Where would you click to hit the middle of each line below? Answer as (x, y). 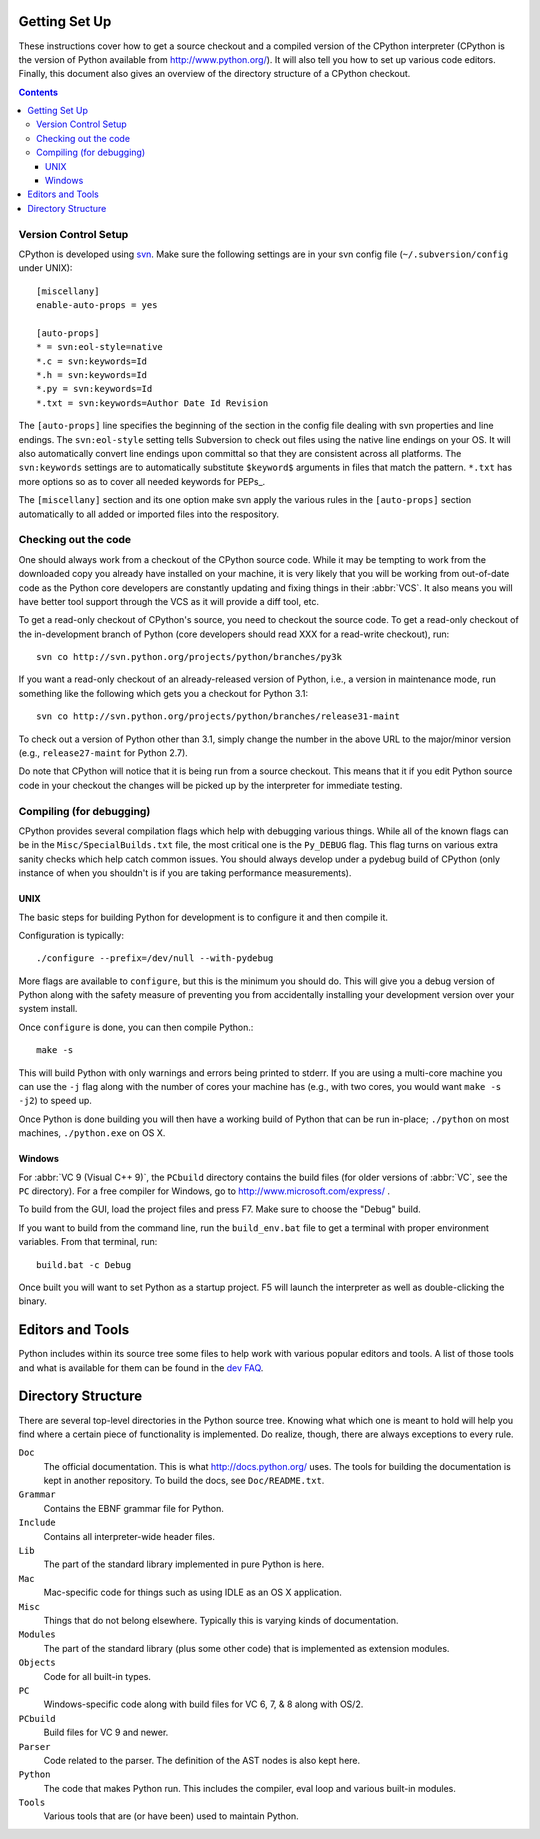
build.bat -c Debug (84, 1264)
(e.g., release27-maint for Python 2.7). (103, 753)
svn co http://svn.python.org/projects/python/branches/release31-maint (218, 716)
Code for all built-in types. (97, 1676)
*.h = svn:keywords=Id (92, 375)
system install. (48, 1009)
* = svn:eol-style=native (100, 347)
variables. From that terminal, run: (88, 1242)
